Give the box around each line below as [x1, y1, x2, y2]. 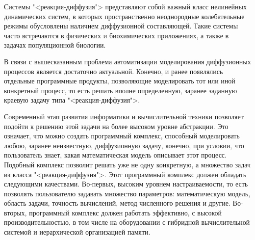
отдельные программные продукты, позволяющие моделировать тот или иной [4, 76, 235, 86]
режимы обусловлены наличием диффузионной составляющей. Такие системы [4, 21, 238, 31]
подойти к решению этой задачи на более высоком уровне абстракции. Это [4, 121, 229, 131]
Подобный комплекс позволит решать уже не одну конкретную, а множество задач [4, 159, 251, 169]
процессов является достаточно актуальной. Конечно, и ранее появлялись [4, 66, 223, 76]
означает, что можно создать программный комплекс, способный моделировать [4, 131, 240, 141]
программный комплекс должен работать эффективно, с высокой [29, 207, 222, 217]
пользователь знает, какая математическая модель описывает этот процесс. [4, 150, 227, 160]
